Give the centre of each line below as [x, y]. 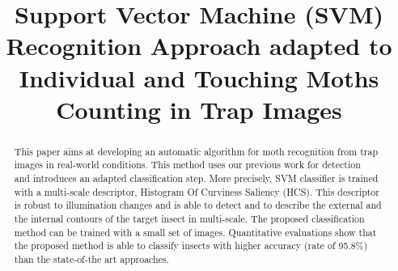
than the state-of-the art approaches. [91, 258]
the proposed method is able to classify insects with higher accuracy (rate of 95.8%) [191, 246]
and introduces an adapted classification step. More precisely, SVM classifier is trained [196, 178]
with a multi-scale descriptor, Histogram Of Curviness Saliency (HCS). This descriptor [197, 191]
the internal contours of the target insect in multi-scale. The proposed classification [189, 219]
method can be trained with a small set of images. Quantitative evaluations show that [195, 232]
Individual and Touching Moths [199, 77]
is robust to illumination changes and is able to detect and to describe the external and [198, 205]
